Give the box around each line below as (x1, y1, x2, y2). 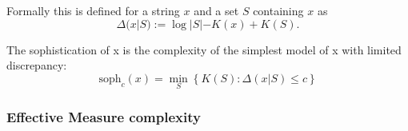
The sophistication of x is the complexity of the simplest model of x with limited (6, 41, 402, 58)
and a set (194, 2, 239, 18)
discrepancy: (6, 57, 67, 73)
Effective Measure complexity (6, 106, 201, 126)
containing (253, 2, 304, 18)
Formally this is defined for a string (6, 2, 180, 18)
